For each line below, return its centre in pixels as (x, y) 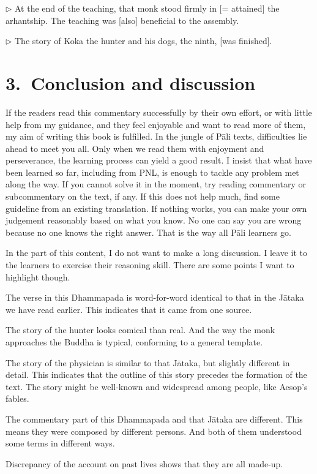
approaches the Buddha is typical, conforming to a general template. (134, 342)
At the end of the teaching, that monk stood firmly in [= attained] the (147, 8)
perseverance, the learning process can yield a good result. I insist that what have (159, 160)
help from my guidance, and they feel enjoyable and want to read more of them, (156, 124)
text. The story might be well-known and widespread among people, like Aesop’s (157, 386)
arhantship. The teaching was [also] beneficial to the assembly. (122, 20)
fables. (17, 398)
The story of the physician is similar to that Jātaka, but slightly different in (148, 362)
